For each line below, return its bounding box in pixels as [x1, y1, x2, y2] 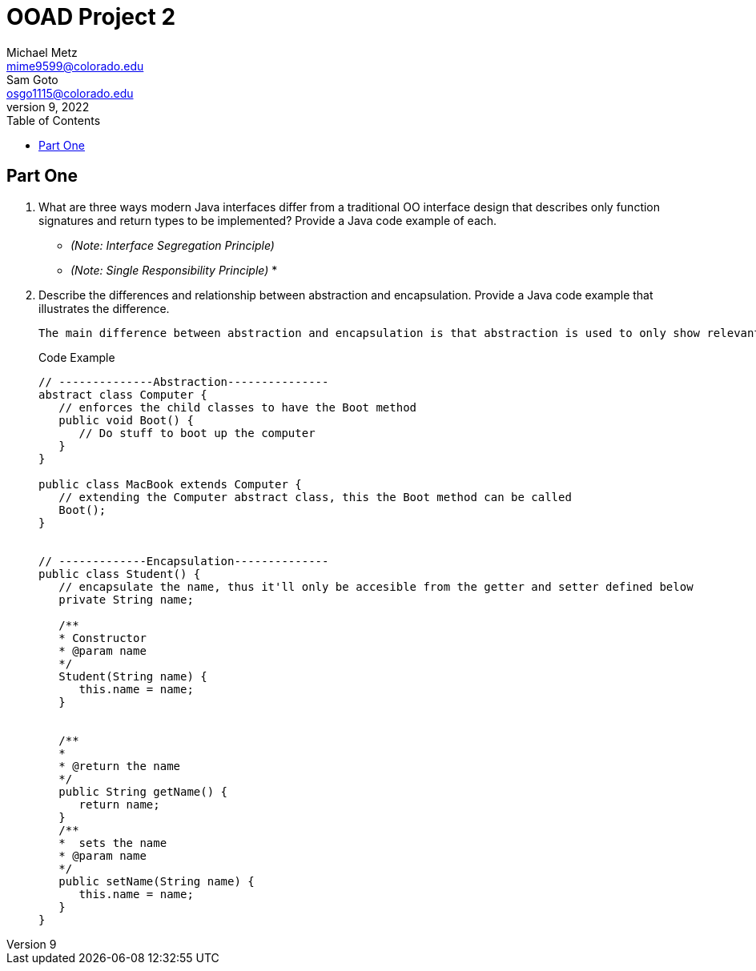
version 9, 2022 [6, 99, 90, 114]
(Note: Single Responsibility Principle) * [70, 263, 278, 277]
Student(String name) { [58, 669, 207, 683]
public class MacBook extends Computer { [38, 477, 302, 491]
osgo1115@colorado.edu [6, 86, 134, 100]
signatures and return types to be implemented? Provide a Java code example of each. [38, 213, 497, 227]
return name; [78, 797, 160, 811]
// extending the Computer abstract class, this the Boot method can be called [58, 490, 572, 504]
